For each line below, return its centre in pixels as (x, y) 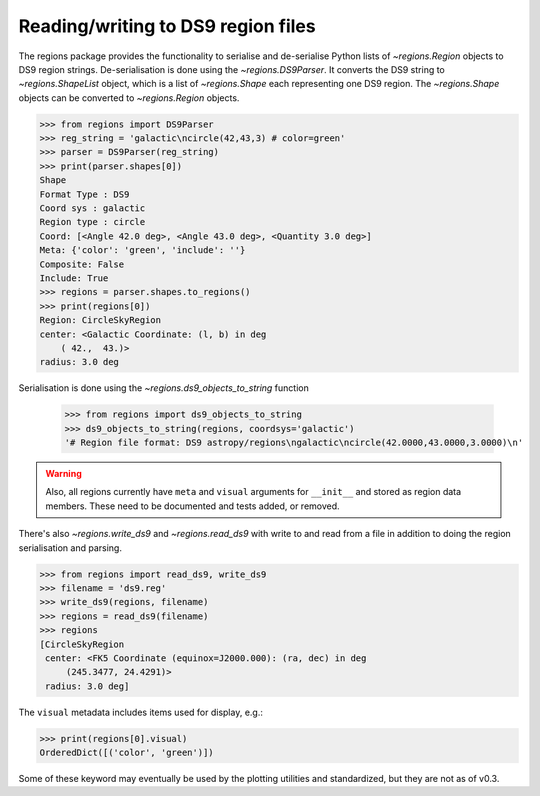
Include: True (74, 278)
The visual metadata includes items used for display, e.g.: (141, 712)
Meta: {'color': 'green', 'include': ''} (142, 250)
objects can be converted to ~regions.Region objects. (129, 97)
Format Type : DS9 (84, 194)
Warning (63, 474)
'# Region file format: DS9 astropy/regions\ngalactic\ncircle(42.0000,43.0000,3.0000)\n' (294, 443)
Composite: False (82, 264)
